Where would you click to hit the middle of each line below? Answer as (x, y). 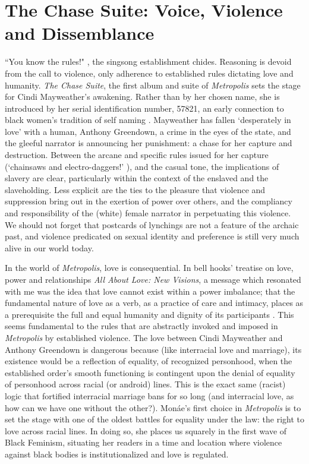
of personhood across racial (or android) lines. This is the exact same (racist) (145, 384)
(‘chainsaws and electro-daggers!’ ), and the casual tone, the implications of (142, 166)
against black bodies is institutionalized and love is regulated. (117, 454)
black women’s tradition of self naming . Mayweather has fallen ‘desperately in (148, 120)
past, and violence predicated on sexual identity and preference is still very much (152, 236)
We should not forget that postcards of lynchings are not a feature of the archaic (152, 224)
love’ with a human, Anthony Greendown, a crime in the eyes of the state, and (148, 131)
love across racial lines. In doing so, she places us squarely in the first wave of (146, 430)
